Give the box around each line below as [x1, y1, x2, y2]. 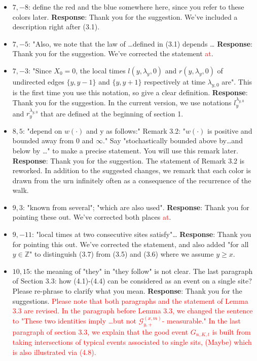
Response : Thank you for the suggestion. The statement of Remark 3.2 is [12, 155, 245, 166]
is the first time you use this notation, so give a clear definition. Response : [12, 87, 248, 97]
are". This [222, 76, 252, 87]
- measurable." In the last [162, 315, 241, 326]
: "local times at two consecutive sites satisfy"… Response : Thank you [31, 229, 251, 239]
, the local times [76, 65, 126, 75]
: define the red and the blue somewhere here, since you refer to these [28, 2, 244, 12]
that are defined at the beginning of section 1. [41, 108, 183, 118]
